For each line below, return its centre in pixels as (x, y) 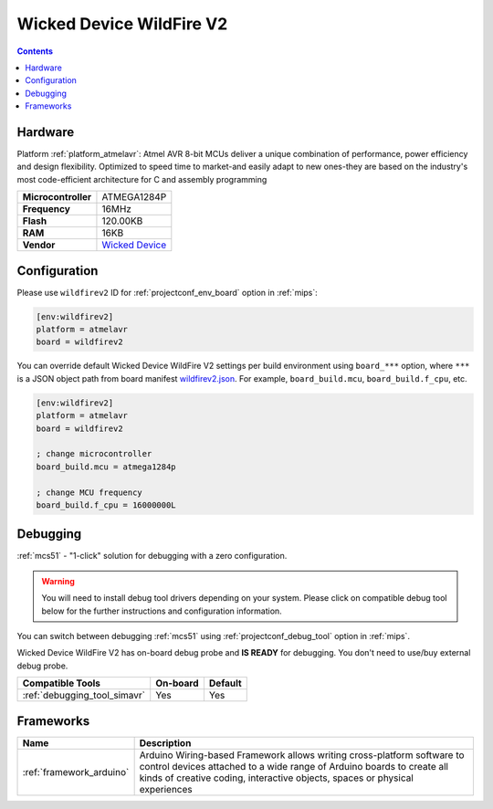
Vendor (39, 245)
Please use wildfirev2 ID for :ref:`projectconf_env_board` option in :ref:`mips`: (168, 292)
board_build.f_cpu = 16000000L (106, 505)
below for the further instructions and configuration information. (162, 611)
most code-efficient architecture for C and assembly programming (142, 179)
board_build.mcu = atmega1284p (106, 467)
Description (165, 742)
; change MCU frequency (89, 492)
